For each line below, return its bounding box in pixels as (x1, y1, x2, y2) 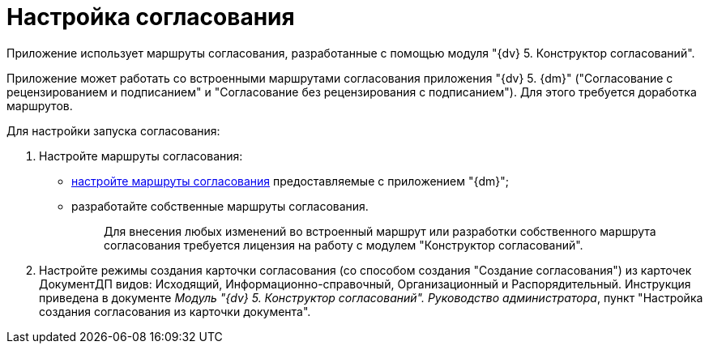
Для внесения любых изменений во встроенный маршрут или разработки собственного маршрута (104, 224, 656, 238)
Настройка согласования (6, 3, 295, 31)
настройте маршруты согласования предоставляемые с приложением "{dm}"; (71, 173, 510, 188)
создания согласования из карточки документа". (39, 304, 311, 318)
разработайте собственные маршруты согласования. (71, 198, 369, 213)
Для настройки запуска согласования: (6, 123, 220, 138)
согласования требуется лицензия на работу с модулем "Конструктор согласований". (104, 237, 583, 252)
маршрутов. (6, 98, 73, 113)
